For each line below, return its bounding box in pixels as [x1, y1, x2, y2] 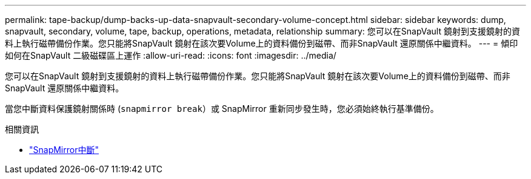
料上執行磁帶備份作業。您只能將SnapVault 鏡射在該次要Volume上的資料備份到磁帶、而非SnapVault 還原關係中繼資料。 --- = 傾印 [5, 38, 518, 48]
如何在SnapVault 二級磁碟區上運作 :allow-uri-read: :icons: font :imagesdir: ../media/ [5, 50, 336, 60]
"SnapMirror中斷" [29, 145, 99, 155]
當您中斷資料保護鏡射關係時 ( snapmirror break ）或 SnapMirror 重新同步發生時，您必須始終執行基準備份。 [5, 103, 439, 114]
